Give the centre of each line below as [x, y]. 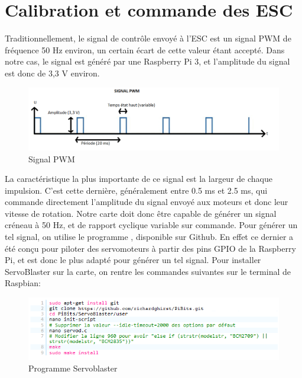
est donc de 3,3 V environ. [52, 73]
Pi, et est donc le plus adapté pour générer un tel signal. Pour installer [133, 260]
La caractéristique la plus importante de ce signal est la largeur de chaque [139, 179]
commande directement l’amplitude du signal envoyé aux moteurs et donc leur [147, 202]
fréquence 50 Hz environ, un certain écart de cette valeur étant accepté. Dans [145, 49]
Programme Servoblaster [73, 368]
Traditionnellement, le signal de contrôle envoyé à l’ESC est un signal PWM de [148, 38]
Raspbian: [23, 283]
